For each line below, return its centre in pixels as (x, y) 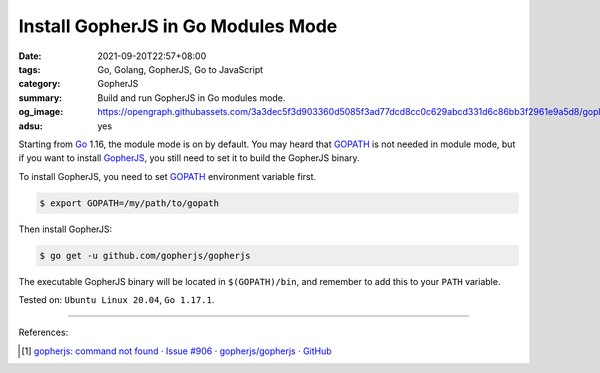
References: (43, 332)
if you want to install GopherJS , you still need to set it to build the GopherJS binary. (189, 158)
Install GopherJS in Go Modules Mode (178, 26)
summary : (40, 97)
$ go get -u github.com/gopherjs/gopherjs (145, 255)
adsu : (31, 126)
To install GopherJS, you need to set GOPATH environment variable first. (167, 176)
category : (39, 84)
